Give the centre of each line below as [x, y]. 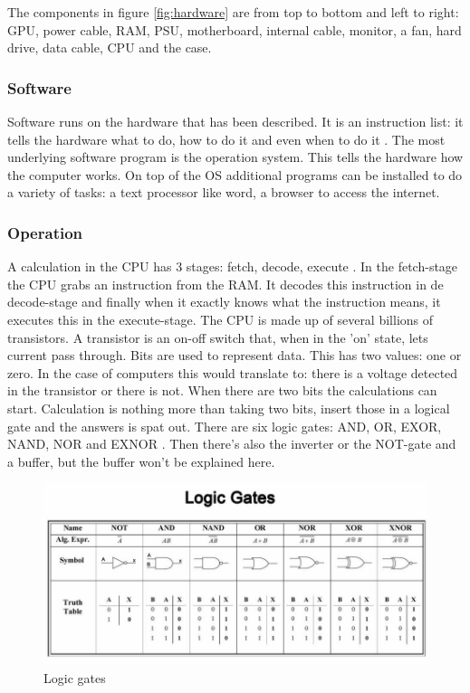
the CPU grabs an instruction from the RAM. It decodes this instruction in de [225, 284]
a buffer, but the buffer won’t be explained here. [141, 461]
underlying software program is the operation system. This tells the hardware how [235, 157]
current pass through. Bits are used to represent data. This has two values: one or [235, 355]
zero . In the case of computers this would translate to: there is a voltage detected [233, 372]
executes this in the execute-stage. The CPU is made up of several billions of [221, 319]
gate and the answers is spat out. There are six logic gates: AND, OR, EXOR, [225, 426]
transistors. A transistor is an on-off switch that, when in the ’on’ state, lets [218, 337]
